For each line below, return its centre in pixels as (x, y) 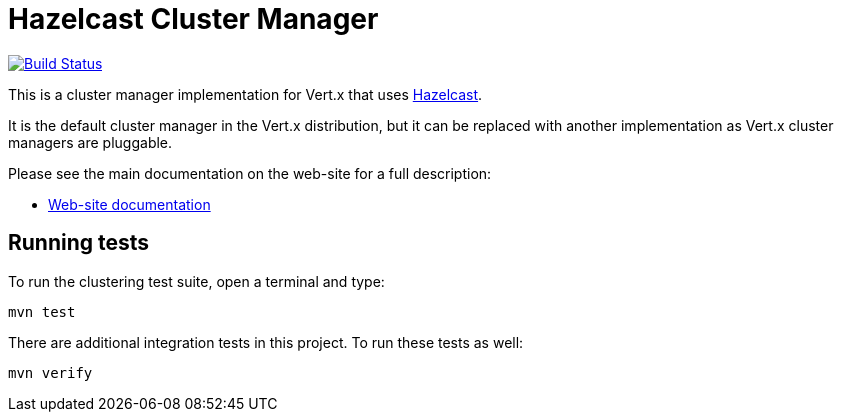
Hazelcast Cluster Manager (193, 19)
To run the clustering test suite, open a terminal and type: (196, 281)
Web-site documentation (129, 204)
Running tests (79, 243)
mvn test (42, 311)
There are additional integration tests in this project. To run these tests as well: (266, 342)
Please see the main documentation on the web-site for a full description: (250, 173)
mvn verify (50, 372)
